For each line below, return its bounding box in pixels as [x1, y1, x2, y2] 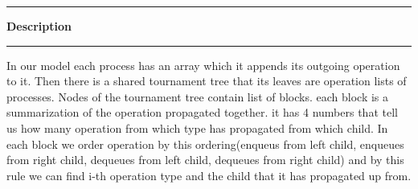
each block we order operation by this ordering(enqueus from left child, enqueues [6, 135, 404, 152]
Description [6, 18, 72, 34]
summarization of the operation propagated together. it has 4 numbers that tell [6, 104, 398, 121]
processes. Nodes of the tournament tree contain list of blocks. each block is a [6, 88, 389, 105]
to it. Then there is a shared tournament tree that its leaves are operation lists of [6, 72, 407, 89]
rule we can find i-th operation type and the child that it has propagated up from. [6, 166, 412, 183]
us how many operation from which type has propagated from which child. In [6, 119, 388, 136]
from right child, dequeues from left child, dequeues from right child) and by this [6, 151, 404, 168]
